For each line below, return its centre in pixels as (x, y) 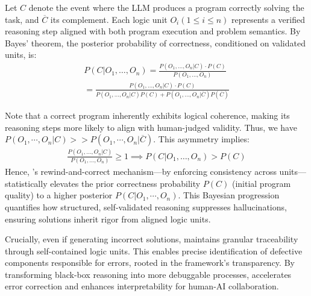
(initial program (261, 183)
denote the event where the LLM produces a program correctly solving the (166, 7)
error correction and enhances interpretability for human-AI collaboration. (142, 286)
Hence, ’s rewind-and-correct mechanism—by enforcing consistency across (141, 172)
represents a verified (268, 19)
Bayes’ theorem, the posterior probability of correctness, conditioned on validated (155, 43)
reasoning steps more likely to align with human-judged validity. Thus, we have (151, 127)
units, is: (21, 55)
